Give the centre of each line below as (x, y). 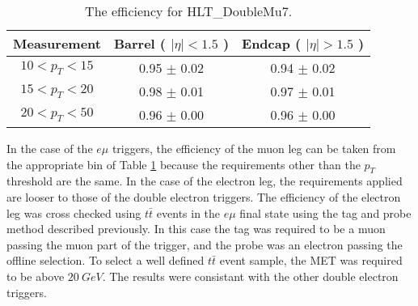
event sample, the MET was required (311, 260)
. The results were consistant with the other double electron (250, 276)
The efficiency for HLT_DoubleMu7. (189, 11)
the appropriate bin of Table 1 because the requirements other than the (184, 164)
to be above (36, 276)
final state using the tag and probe (325, 212)
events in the (188, 212)
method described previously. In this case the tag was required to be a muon (196, 229)
